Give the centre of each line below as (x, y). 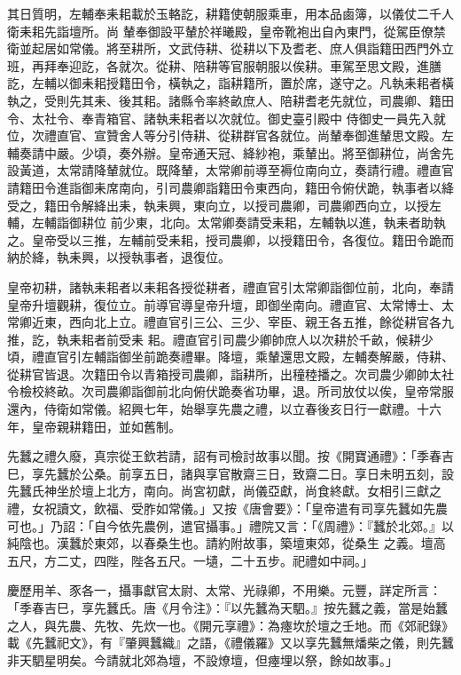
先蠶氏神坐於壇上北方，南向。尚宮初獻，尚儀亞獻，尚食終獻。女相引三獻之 (224, 491)
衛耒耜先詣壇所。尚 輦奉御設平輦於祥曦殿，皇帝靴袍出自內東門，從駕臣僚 (220, 31)
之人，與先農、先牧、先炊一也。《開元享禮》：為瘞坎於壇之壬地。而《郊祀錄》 (230, 625)
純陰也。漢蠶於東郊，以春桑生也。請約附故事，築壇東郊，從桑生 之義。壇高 (227, 543)
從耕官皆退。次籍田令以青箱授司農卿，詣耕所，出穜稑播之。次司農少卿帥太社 (230, 373)
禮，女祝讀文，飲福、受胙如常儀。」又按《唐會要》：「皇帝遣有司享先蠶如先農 (227, 508)
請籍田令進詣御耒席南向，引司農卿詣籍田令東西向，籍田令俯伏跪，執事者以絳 (230, 187)
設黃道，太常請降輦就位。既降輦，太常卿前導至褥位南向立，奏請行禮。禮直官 (230, 170)
